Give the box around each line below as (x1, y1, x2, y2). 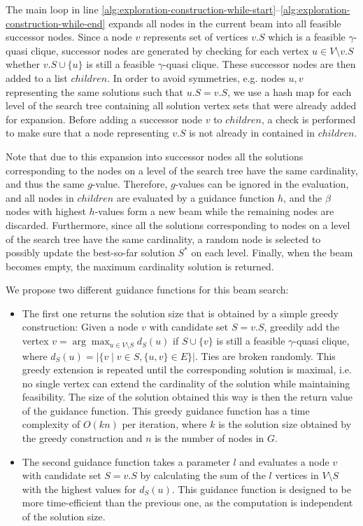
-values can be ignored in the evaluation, (175, 177, 349, 191)
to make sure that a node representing (6, 125, 169, 140)
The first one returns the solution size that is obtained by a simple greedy (22, 305, 339, 320)
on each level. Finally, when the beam (191, 245, 353, 260)
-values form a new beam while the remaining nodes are (94, 204, 334, 219)
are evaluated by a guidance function (116, 190, 275, 205)
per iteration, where (122, 417, 207, 431)
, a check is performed (261, 111, 356, 126)
